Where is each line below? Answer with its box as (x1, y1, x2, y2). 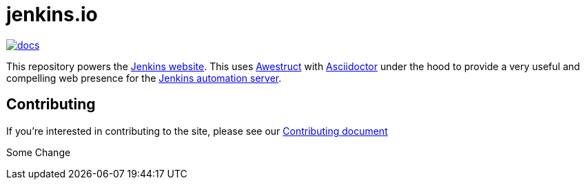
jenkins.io (6, 3, 98, 26)
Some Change (6, 146, 71, 158)
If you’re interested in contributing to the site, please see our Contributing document (6, 124, 388, 137)
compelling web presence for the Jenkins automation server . (6, 72, 282, 84)
